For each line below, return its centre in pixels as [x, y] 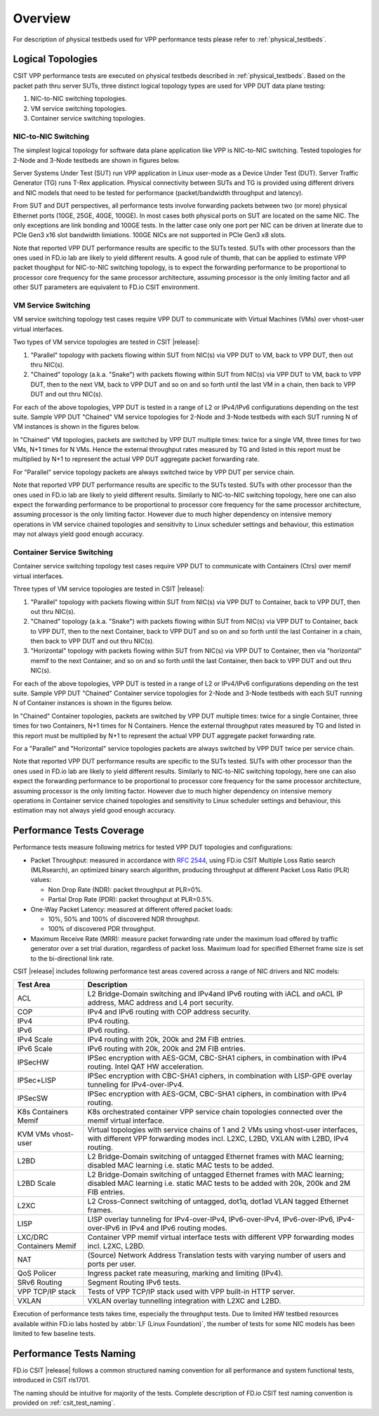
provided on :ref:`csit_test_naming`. [64, 1403]
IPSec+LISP [36, 1081]
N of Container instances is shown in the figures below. [93, 703]
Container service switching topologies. [88, 119]
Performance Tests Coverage [79, 830]
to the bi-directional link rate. [72, 959]
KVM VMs [34, 1135]
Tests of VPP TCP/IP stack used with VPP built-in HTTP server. [191, 1292]
